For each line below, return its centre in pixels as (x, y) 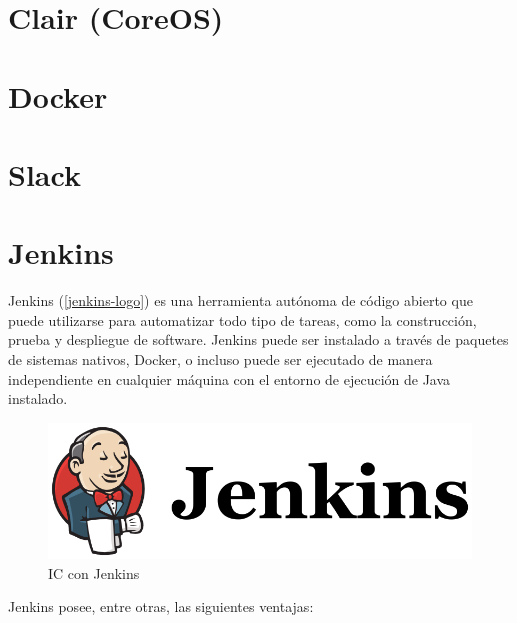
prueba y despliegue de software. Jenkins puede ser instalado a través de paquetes (258, 339)
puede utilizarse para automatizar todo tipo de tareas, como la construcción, (242, 319)
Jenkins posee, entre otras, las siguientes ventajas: (161, 606)
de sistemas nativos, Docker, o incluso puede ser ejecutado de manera (220, 359)
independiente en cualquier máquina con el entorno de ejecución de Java (229, 378)
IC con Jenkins (94, 572)
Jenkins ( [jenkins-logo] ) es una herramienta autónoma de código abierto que (240, 300)
